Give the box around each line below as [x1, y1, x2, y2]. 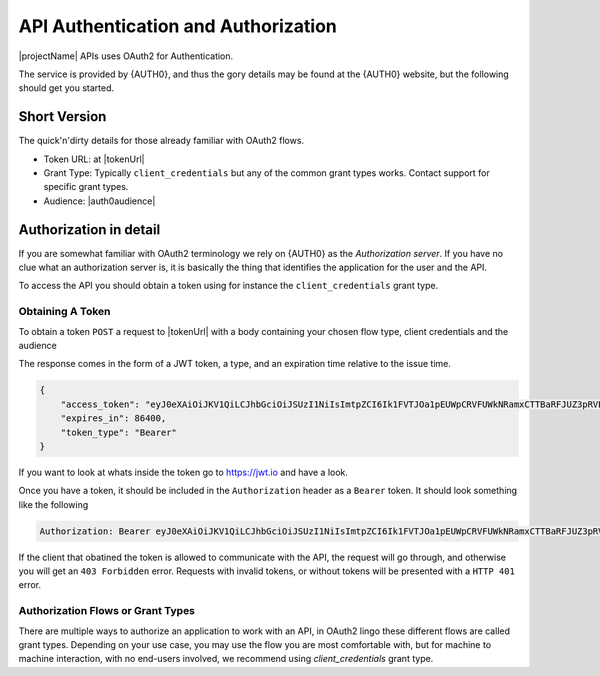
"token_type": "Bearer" [60, 426, 177, 438]
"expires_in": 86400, [60, 413, 167, 424]
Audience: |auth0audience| [43, 195, 156, 207]
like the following [18, 498, 89, 510]
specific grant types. [43, 181, 129, 193]
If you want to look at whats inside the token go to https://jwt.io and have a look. [18, 466, 349, 478]
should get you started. [18, 82, 115, 94]
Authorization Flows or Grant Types [18, 604, 195, 618]
